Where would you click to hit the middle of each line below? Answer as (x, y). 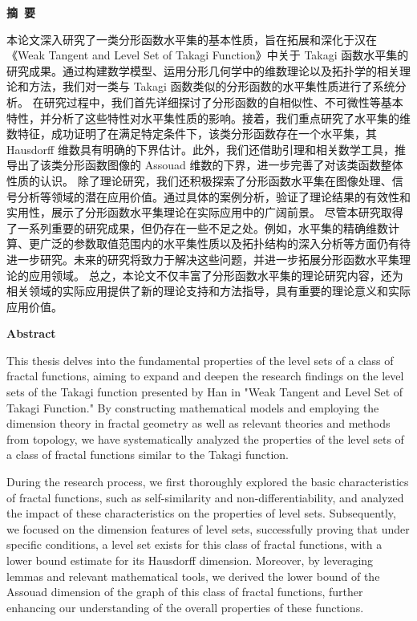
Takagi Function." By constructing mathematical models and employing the (193, 407)
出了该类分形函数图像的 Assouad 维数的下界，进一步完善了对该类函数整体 (210, 165)
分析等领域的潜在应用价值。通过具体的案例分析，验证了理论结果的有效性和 (214, 196)
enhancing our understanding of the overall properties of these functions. (185, 607)
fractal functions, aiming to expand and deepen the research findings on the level (205, 376)
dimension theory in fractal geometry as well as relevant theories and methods (198, 423)
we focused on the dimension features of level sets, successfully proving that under (208, 528)
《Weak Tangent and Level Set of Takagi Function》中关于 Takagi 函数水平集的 (208, 55)
